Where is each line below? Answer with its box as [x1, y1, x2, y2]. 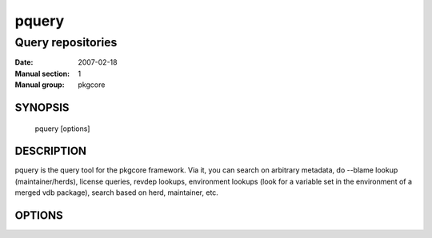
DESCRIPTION [14, 145, 87, 158]
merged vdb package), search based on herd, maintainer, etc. [14, 188, 219, 197]
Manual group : [14, 80, 65, 89]
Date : [14, 58, 34, 67]
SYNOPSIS [14, 101, 70, 114]
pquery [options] [34, 124, 90, 133]
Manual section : [14, 69, 70, 78]
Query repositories [14, 35, 118, 50]
